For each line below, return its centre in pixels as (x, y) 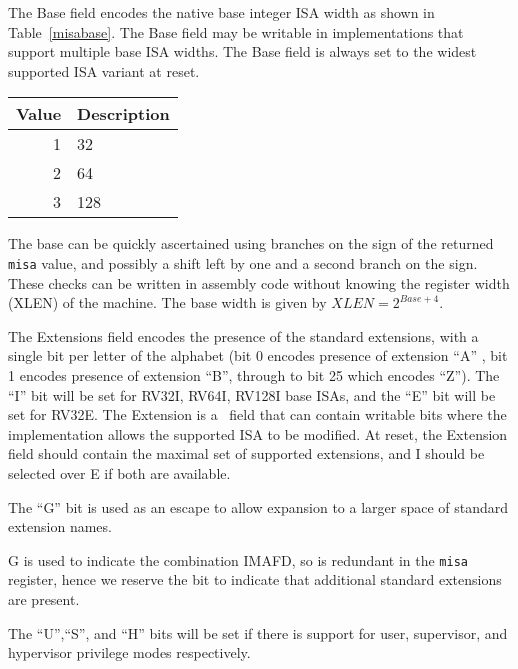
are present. (44, 599)
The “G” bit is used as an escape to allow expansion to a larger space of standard (258, 506)
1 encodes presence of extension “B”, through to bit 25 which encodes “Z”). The (254, 375)
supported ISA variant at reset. (104, 70)
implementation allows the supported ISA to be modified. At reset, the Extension (258, 433)
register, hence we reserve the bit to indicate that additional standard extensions (255, 579)
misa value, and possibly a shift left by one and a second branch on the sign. (243, 262)
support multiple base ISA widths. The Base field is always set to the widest (242, 51)
